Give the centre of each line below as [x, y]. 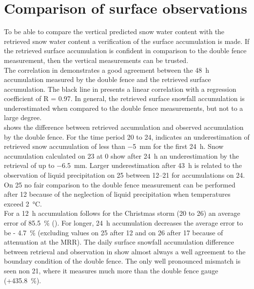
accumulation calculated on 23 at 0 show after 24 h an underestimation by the [122, 155]
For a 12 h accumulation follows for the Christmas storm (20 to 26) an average [122, 213]
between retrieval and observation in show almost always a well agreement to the [125, 251]
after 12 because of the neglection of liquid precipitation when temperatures [117, 194]
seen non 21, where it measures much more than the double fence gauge [111, 270]
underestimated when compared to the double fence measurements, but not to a [124, 108]
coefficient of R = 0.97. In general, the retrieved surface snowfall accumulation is [124, 98]
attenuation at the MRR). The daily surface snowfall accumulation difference [119, 242]
